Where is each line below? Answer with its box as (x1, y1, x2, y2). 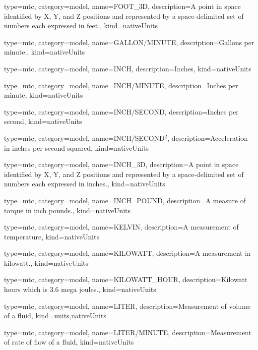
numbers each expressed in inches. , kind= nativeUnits (4, 178, 165, 189)
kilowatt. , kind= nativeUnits (4, 257, 89, 268)
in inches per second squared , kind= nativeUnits (4, 142, 149, 153)
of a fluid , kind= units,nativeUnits (4, 310, 106, 321)
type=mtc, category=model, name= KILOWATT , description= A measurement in (4, 248, 251, 258)
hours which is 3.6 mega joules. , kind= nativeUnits (4, 284, 156, 294)
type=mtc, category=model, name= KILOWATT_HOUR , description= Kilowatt (4, 274, 248, 285)
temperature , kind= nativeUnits (4, 231, 99, 241)
